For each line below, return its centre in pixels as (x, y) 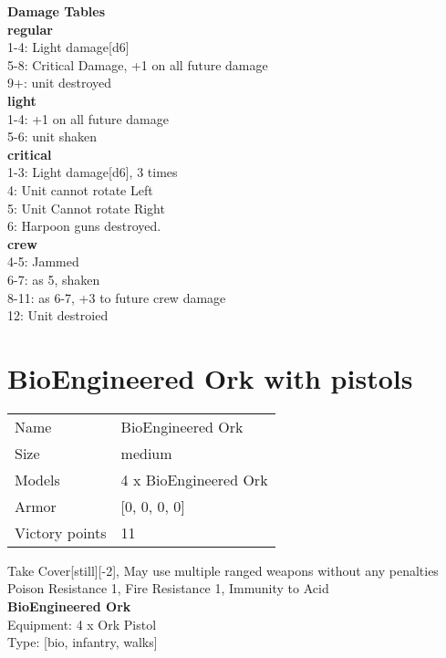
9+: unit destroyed (60, 83)
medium (146, 453)
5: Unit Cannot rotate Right (86, 208)
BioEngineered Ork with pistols (210, 377)
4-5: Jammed (43, 261)
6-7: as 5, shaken (54, 279)
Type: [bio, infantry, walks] (83, 642)
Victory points (61, 532)
